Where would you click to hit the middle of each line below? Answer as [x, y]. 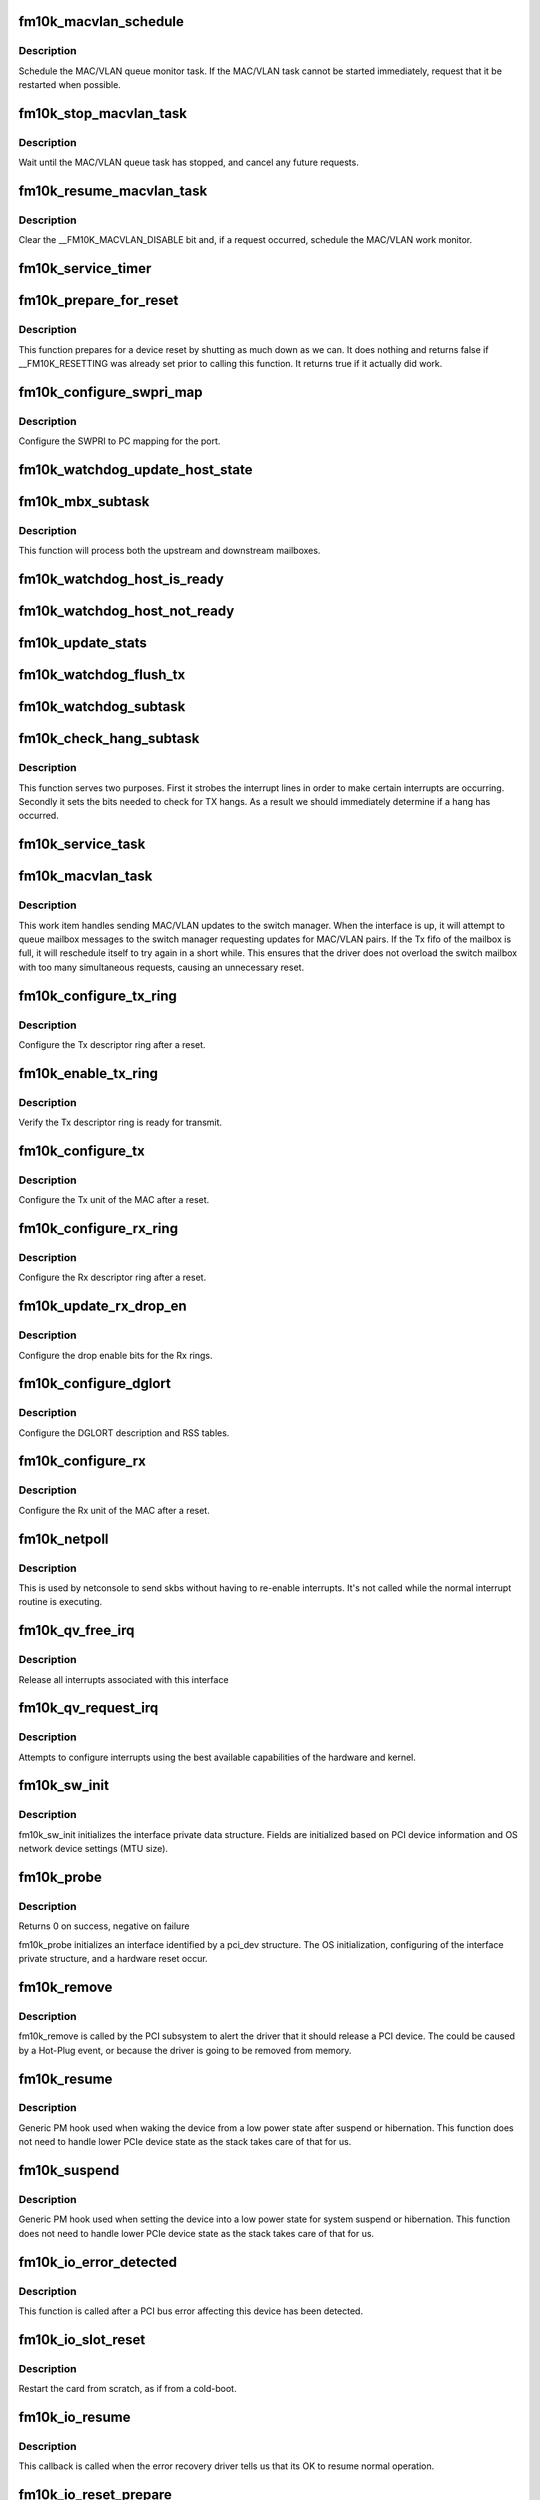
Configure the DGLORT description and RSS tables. [124, 1432]
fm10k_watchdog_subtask [102, 706]
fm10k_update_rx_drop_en [102, 1306]
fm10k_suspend [69, 2170]
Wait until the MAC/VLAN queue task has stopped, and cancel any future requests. [188, 162]
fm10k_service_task [82, 844]
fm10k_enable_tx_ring [88, 1073]
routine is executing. [60, 1602]
